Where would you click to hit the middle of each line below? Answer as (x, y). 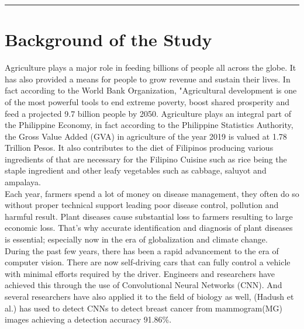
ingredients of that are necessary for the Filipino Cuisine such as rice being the (146, 159)
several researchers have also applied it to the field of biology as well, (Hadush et (149, 296)
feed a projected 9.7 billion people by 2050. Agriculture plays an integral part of (148, 113)
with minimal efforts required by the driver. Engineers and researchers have (140, 273)
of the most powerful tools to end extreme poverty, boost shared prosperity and (147, 101)
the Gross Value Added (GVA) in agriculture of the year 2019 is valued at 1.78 (146, 136)
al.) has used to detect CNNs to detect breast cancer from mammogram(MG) (144, 308)
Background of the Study (108, 39)
